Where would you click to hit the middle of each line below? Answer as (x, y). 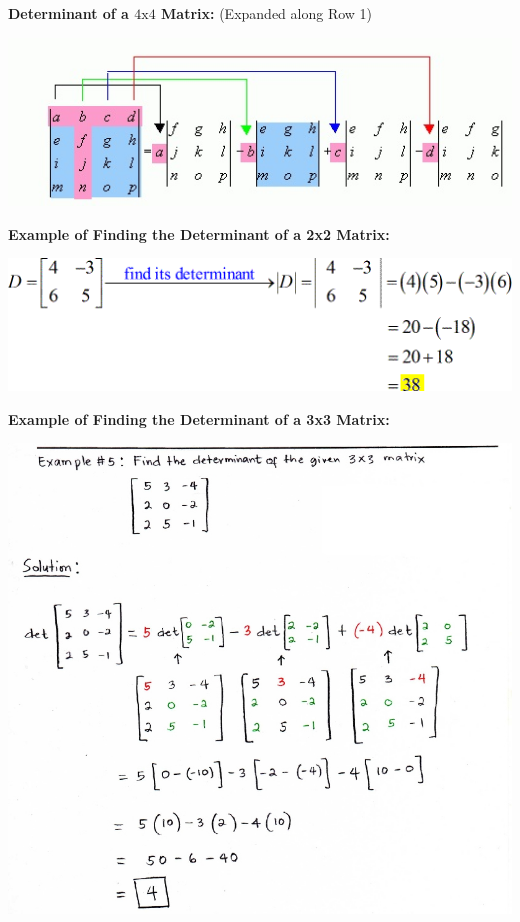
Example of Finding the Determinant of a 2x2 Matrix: (199, 233)
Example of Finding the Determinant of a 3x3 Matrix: (199, 418)
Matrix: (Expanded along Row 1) (267, 13)
